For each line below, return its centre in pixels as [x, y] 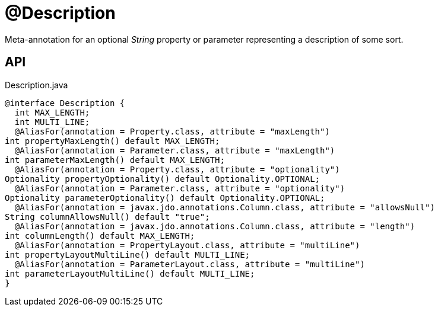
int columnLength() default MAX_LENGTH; [100, 235]
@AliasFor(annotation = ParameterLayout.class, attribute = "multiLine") [190, 264]
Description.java [36, 85]
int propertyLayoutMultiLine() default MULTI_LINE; [128, 254]
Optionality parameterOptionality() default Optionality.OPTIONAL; [165, 198]
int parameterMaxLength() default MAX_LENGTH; [115, 160]
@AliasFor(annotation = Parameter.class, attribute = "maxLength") [175, 150]
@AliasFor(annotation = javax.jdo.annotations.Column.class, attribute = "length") [215, 226]
